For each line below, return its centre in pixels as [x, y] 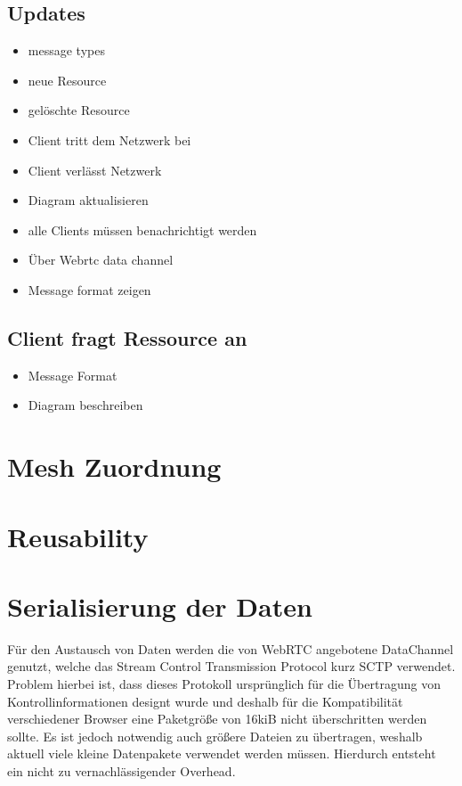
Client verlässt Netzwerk [95, 170]
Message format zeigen [89, 289]
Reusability [78, 536]
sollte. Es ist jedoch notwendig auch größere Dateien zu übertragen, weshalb [215, 736]
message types [66, 50]
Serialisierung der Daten [160, 606]
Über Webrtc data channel [101, 260]
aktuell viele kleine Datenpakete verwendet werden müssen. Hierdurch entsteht [222, 753]
